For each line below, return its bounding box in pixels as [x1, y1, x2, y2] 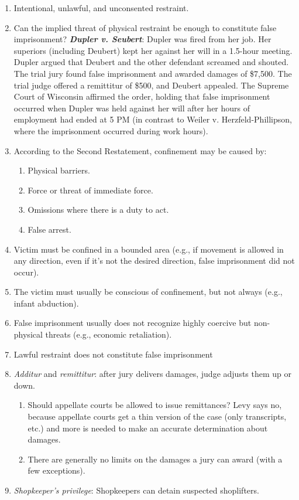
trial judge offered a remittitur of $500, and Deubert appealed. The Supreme [13, 79, 289, 91]
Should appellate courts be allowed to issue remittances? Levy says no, [28, 399, 282, 411]
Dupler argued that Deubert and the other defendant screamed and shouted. [13, 56, 289, 68]
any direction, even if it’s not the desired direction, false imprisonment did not [13, 254, 295, 267]
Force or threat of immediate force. [28, 183, 153, 196]
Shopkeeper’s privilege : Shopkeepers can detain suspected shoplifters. [13, 484, 259, 496]
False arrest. [28, 223, 71, 235]
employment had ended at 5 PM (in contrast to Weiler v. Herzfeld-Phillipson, [13, 113, 292, 125]
